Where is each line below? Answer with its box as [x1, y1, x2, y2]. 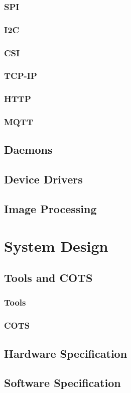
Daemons [4, 142, 53, 157]
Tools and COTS [4, 270, 93, 285]
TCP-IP [4, 69, 37, 82]
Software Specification [4, 375, 121, 390]
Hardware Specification [4, 345, 127, 361]
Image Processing [4, 201, 97, 217]
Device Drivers [4, 171, 83, 187]
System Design [4, 235, 108, 256]
